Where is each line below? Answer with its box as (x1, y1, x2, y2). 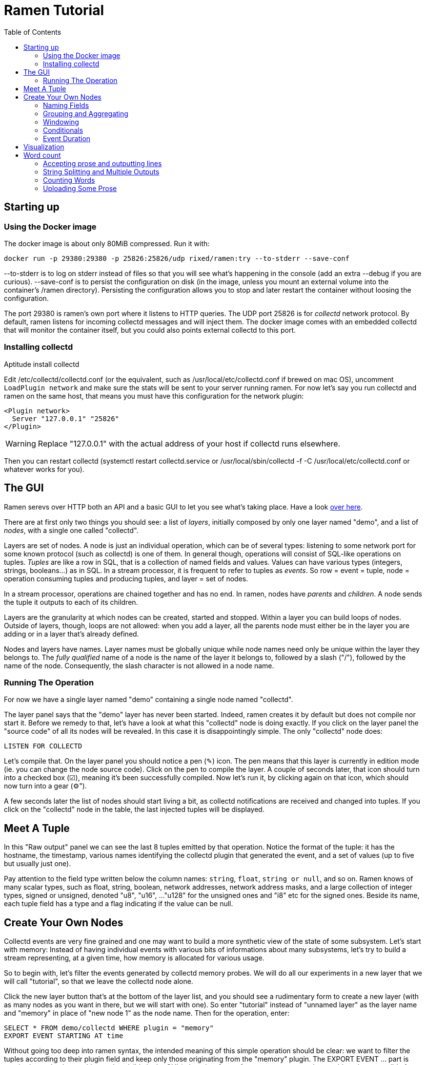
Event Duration (43, 134, 91, 143)
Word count (23, 150, 61, 159)
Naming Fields (43, 101, 89, 109)
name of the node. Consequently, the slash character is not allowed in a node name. (4, 661, 274, 670)
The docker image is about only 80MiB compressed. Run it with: (4, 239, 210, 248)
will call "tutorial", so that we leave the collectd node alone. (4, 977, 193, 985)
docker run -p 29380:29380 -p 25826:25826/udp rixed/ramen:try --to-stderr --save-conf (4, 254, 350, 262)
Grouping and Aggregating (43, 109, 128, 118)
